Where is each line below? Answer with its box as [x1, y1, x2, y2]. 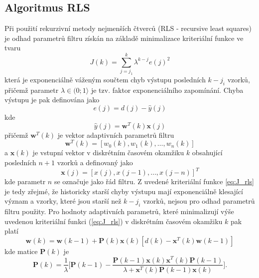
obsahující [192, 147, 223, 158]
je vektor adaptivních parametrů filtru [57, 129, 174, 140]
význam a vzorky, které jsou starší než [4, 196, 122, 206]
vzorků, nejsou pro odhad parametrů [143, 196, 255, 206]
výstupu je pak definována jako [4, 94, 100, 105]
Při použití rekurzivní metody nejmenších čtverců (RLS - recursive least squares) [4, 23, 252, 33]
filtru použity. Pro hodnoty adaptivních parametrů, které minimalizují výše [4, 206, 234, 217]
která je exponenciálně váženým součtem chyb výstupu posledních [4, 74, 206, 85]
